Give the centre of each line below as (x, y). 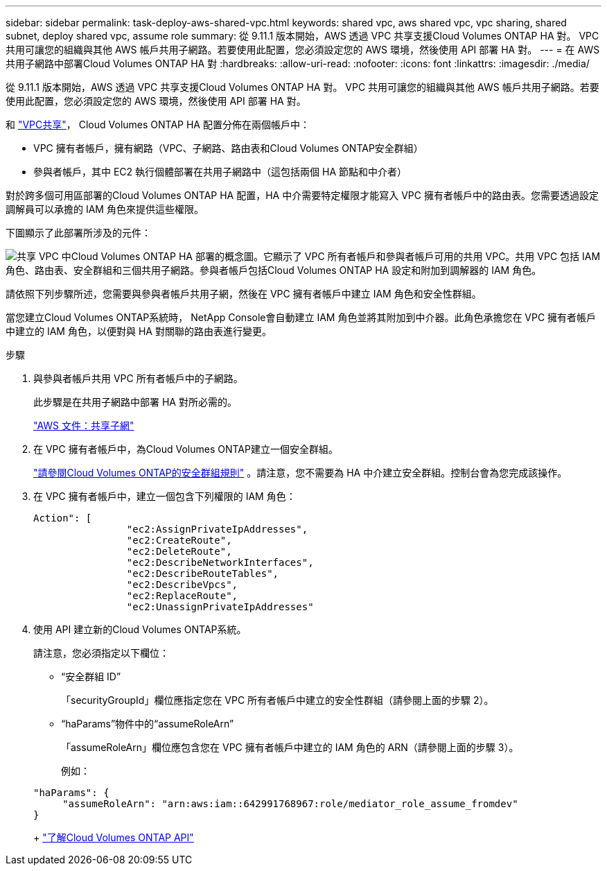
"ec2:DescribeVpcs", (182, 585)
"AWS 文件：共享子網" (84, 425)
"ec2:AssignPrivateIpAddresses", (217, 529)
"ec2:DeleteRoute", (179, 551)
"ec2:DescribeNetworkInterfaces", (220, 562)
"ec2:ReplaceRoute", (182, 596)
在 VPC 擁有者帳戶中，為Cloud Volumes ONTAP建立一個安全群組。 (186, 449)
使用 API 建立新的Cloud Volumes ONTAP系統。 (140, 629)
